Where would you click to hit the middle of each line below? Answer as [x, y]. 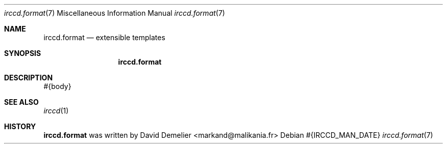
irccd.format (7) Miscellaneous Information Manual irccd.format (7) [115, 13]
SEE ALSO [21, 102]
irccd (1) [56, 111]
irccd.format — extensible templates [104, 37]
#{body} [57, 86]
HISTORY [20, 126]
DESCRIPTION [29, 78]
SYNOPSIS [23, 53]
